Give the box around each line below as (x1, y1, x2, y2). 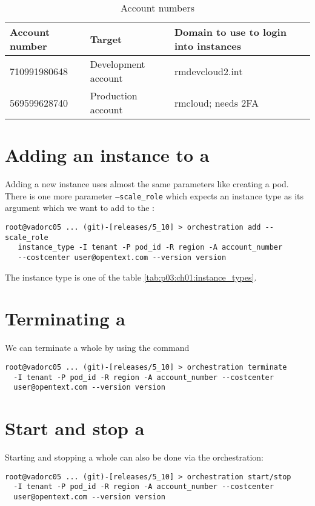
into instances (174, 39, 242, 53)
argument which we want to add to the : (5, 201, 154, 214)
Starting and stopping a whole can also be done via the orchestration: (5, 451, 264, 463)
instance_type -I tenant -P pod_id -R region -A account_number (18, 243, 283, 252)
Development (90, 57, 145, 71)
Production (90, 88, 138, 102)
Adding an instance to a (5, 142, 210, 167)
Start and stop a (5, 416, 145, 441)
